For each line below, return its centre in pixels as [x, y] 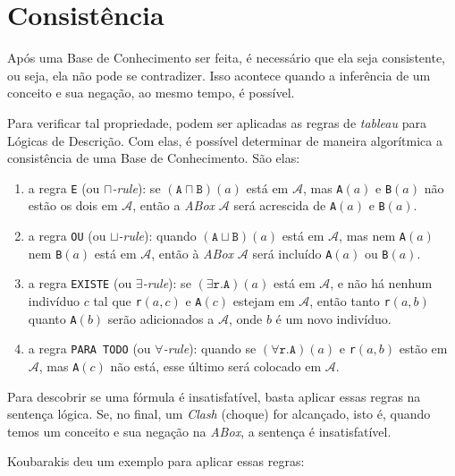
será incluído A [292, 253]
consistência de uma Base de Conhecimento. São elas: [154, 158]
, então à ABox [193, 253]
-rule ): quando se [210, 348]
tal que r [118, 300]
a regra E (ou [64, 187]
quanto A [52, 318]
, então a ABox [174, 205]
